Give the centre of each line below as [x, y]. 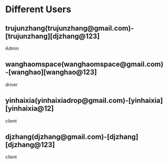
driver [11, 85]
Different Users [38, 9]
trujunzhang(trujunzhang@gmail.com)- [69, 28]
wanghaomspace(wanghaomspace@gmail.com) [85, 64]
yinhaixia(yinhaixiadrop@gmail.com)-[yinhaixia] [84, 101]
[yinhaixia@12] [30, 109]
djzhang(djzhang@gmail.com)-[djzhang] [72, 137]
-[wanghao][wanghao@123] [51, 72]
